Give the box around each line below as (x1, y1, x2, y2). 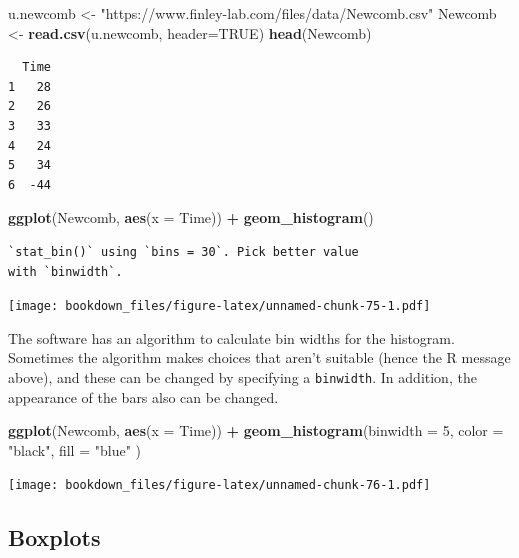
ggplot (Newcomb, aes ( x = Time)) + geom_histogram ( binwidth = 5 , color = (8, 420, 504, 441)
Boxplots (8, 522, 101, 553)
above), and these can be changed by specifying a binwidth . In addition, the (8, 366, 477, 387)
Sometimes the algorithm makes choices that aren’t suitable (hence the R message (8, 347, 511, 368)
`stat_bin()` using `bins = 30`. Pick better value (8, 244, 359, 259)
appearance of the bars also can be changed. (8, 386, 279, 407)
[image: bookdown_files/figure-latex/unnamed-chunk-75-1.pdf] (8, 299, 431, 314)
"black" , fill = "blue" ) (8, 439, 141, 460)
